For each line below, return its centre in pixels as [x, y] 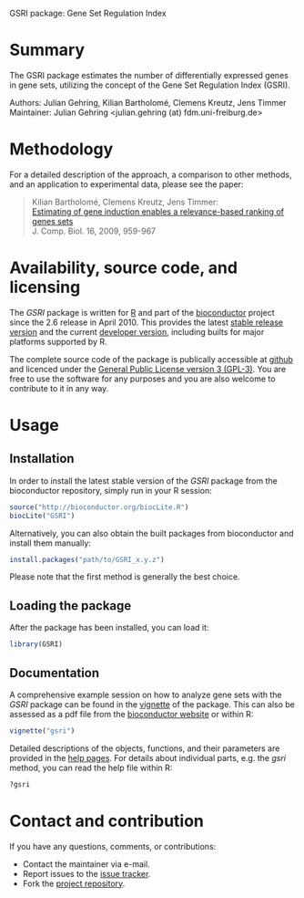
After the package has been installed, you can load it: [109, 628]
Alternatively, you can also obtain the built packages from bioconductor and [152, 533]
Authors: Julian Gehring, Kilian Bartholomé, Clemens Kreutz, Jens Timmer [148, 102]
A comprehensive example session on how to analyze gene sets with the [146, 694]
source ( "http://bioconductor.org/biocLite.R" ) [99, 507]
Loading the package [71, 606]
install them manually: [50, 543]
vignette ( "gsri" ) [42, 731]
